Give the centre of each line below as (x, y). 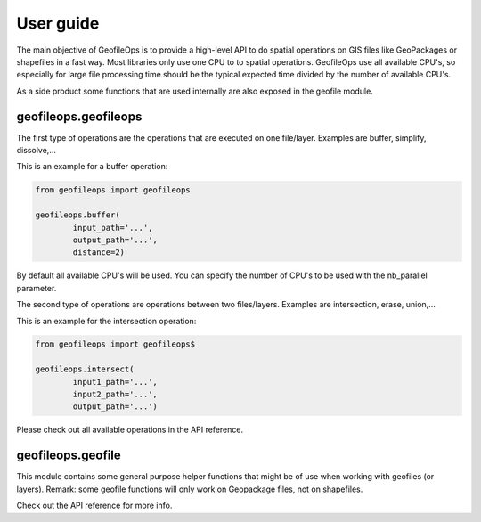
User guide (58, 23)
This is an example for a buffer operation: (92, 167)
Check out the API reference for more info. (94, 506)
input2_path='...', (115, 395)
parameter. (37, 288)
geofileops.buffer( (77, 215)
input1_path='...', (115, 382)
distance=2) (98, 253)
